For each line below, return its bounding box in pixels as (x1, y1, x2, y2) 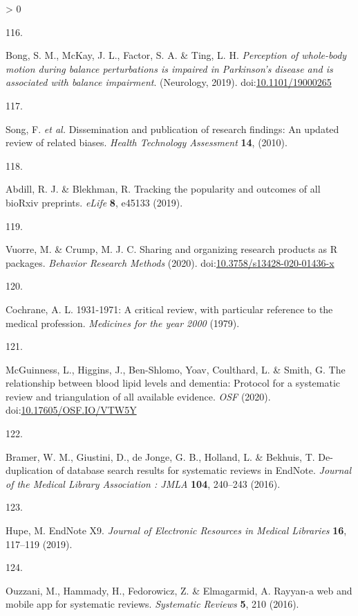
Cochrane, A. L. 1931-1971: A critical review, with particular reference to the (6, 301, 333, 316)
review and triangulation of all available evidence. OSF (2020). (6, 389, 271, 403)
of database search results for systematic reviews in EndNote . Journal (56, 463, 352, 477)
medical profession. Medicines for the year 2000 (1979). (6, 315, 240, 330)
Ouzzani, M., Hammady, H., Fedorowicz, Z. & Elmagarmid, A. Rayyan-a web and (6, 583, 352, 597)
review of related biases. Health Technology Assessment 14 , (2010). (6, 135, 288, 150)
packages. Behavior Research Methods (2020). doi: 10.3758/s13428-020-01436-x (6, 255, 335, 270)
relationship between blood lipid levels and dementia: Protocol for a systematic (6, 376, 341, 390)
